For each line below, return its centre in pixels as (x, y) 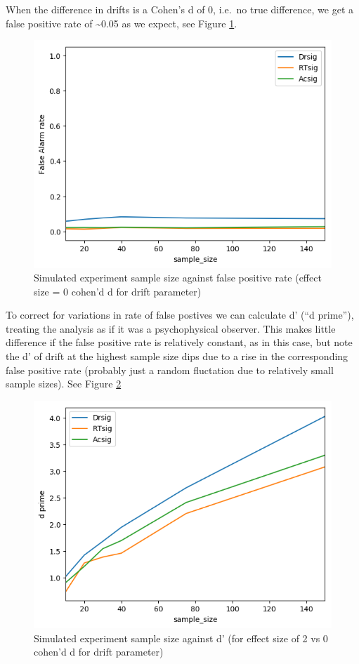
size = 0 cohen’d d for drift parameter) (118, 291)
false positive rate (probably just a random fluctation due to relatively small (170, 370)
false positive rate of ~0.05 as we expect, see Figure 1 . (122, 23)
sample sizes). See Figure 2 (64, 384)
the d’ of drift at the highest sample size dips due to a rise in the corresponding (177, 356)
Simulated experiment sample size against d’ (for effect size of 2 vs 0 (181, 638)
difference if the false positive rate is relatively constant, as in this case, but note (179, 342)
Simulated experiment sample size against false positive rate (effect (178, 278)
